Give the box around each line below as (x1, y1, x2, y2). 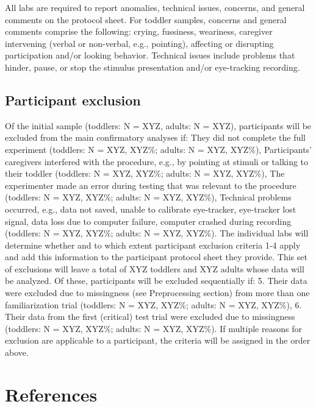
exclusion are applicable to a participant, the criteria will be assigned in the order (5, 334, 311, 347)
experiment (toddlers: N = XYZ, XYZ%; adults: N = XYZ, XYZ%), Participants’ (5, 143, 312, 155)
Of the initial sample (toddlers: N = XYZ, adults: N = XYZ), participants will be (5, 119, 312, 132)
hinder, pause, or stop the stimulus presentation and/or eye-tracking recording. (5, 60, 300, 73)
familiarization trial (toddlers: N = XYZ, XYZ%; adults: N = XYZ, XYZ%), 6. (5, 298, 302, 311)
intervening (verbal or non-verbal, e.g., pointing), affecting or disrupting (5, 37, 274, 49)
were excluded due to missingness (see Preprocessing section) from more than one (5, 286, 310, 299)
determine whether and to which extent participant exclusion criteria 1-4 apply (5, 238, 301, 251)
